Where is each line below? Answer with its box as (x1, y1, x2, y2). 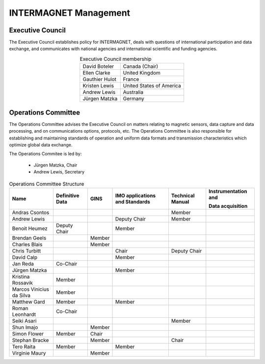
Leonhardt (12, 311, 36, 318)
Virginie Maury (12, 349, 46, 356)
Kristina (12, 273, 30, 280)
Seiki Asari (12, 317, 37, 324)
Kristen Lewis (82, 83, 114, 89)
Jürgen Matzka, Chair (33, 162, 78, 168)
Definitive (55, 192, 79, 199)
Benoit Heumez (12, 225, 48, 232)
